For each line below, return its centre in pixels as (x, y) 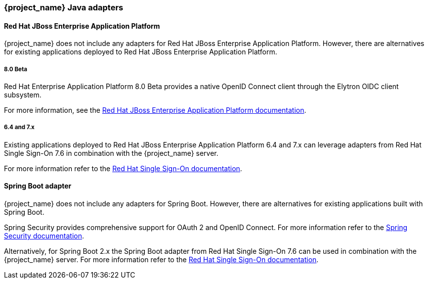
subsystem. (23, 95)
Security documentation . (44, 236)
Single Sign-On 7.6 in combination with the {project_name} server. (111, 153)
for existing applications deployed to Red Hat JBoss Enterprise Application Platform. (141, 52)
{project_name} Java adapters (64, 7)
